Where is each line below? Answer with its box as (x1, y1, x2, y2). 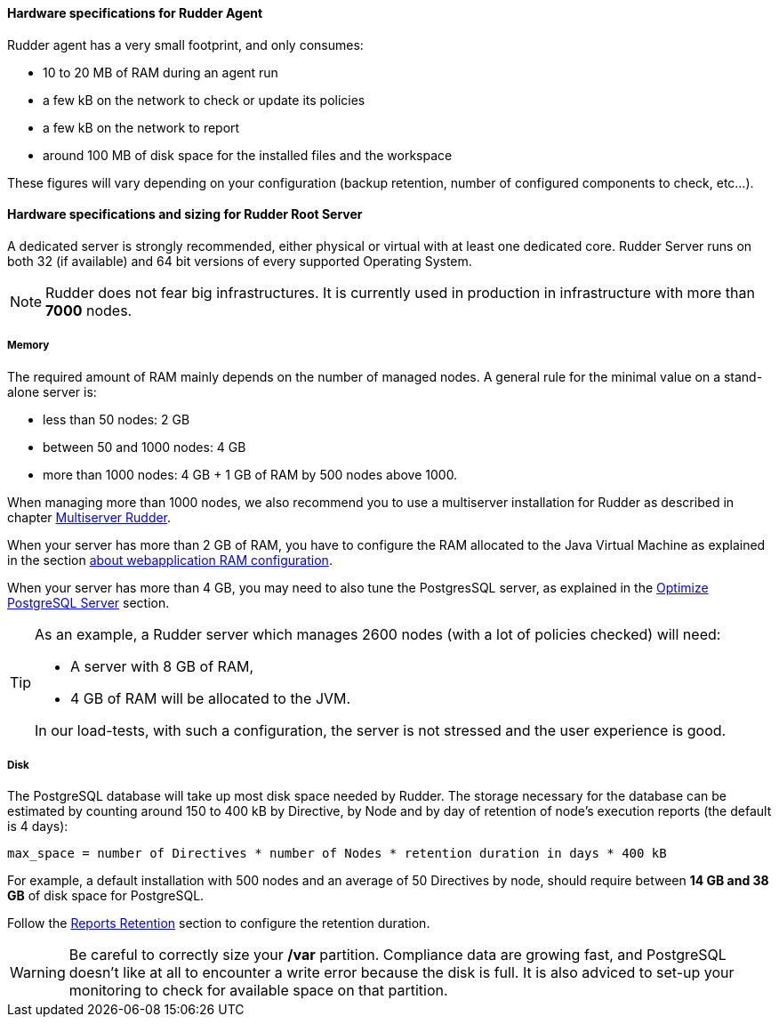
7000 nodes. (45, 301, 133, 319)
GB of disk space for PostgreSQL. (7, 888, 205, 904)
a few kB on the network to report (43, 119, 240, 135)
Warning (10, 964, 66, 982)
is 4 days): (7, 818, 68, 835)
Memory (7, 339, 50, 352)
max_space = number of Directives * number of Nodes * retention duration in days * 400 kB (7, 846, 667, 861)
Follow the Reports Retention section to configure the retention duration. (7, 915, 430, 931)
